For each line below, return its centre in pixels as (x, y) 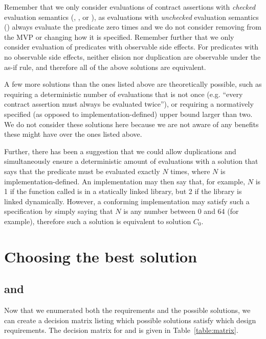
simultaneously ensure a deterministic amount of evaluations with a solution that (131, 161)
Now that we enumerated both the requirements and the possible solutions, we (127, 310)
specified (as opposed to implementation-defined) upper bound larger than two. (128, 114)
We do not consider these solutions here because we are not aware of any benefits (131, 124)
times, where (190, 171)
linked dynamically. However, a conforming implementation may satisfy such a (127, 201)
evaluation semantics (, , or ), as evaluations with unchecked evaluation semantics (131, 17)
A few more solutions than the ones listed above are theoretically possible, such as (133, 84)
